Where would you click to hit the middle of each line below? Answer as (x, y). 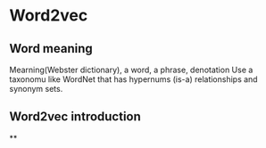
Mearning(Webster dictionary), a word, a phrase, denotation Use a (131, 70)
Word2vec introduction (75, 117)
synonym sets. (36, 89)
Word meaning (51, 49)
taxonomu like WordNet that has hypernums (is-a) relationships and (133, 79)
